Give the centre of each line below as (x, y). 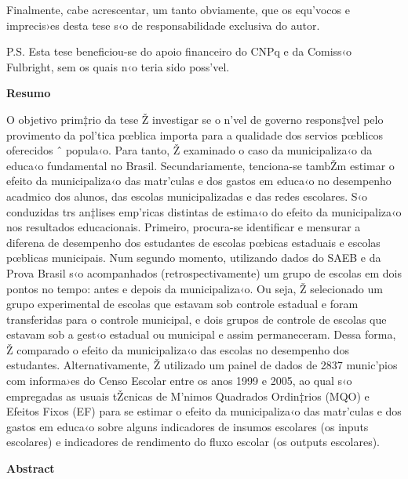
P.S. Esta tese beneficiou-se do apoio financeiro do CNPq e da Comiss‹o (179, 51)
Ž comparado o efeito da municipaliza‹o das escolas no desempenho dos (178, 349)
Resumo (29, 93)
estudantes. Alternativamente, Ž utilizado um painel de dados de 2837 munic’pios (202, 365)
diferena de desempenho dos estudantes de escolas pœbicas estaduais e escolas (193, 242)
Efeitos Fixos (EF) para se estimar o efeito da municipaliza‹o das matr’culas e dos (204, 411)
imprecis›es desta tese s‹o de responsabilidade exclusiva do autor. (163, 25)
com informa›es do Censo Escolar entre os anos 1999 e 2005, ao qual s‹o (179, 381)
